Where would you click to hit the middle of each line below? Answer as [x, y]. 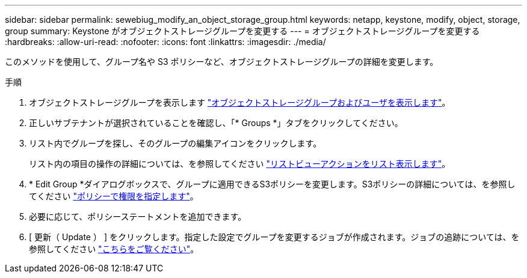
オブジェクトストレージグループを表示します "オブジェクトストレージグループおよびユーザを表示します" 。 [240, 102]
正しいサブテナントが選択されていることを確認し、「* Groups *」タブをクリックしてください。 [216, 123]
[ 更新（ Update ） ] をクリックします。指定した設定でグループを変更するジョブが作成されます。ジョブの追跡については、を [274, 237]
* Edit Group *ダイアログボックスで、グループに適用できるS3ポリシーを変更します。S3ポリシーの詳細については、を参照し [272, 184]
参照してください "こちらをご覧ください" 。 [114, 249]
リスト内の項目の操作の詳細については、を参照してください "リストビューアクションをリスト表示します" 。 [240, 164]
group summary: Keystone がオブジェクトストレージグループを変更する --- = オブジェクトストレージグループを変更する [242, 31]
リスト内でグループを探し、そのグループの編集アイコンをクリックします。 [175, 143]
